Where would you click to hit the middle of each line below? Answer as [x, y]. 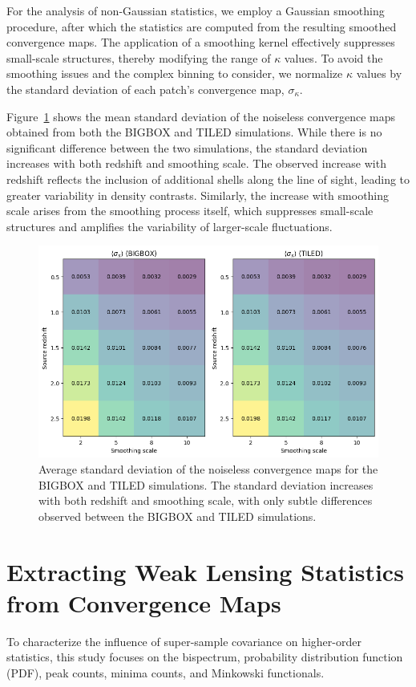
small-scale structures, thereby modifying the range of [139, 57]
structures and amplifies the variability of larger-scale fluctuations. [170, 226]
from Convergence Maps [144, 602]
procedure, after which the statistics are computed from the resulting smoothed [202, 26]
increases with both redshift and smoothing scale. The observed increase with [196, 163]
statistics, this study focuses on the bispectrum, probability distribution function [205, 657]
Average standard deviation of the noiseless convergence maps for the [208, 469]
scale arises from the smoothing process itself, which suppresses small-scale [190, 211]
